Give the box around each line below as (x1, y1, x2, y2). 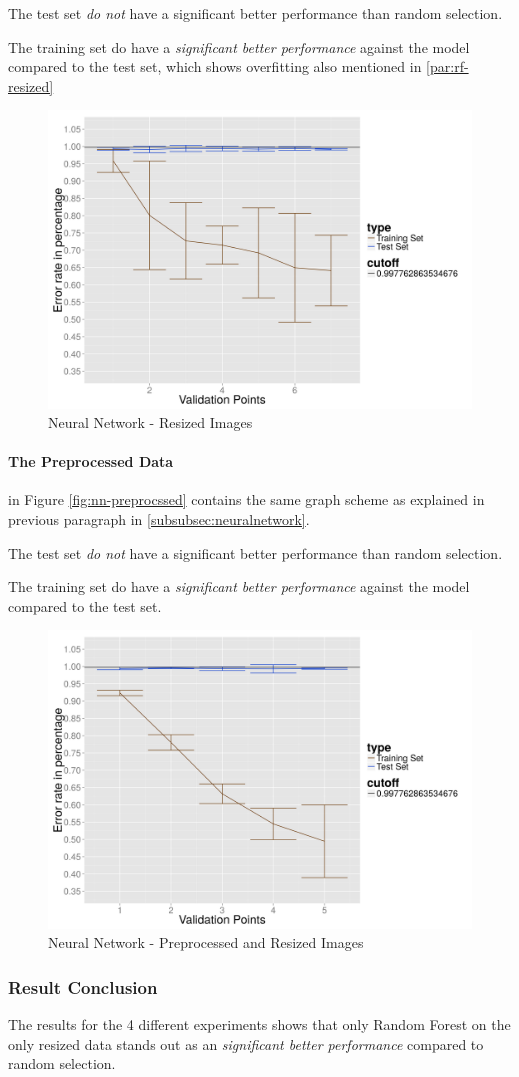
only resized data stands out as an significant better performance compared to (8, 1033, 484, 1054)
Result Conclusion (8, 974, 158, 999)
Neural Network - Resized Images (48, 412, 253, 433)
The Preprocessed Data (8, 451, 174, 472)
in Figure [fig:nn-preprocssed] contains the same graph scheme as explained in (8, 489, 485, 510)
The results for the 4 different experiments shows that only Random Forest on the (8, 1013, 511, 1034)
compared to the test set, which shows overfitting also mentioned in (8, 56, 422, 77)
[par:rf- (426, 56, 469, 77)
